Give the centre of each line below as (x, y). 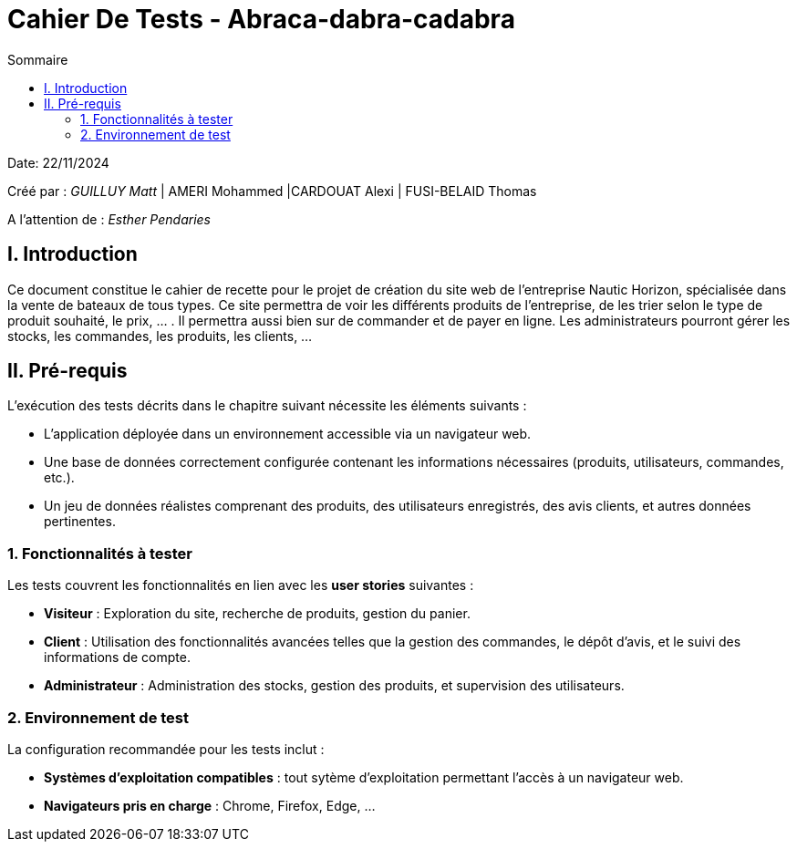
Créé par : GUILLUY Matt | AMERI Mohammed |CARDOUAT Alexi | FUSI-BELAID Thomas (272, 191)
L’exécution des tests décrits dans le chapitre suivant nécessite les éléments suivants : (267, 406)
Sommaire (38, 59)
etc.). (59, 478)
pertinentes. (80, 522)
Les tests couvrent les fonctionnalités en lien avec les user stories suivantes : (241, 585)
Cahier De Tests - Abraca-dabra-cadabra (261, 19)
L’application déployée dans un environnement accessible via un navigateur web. (288, 434)
